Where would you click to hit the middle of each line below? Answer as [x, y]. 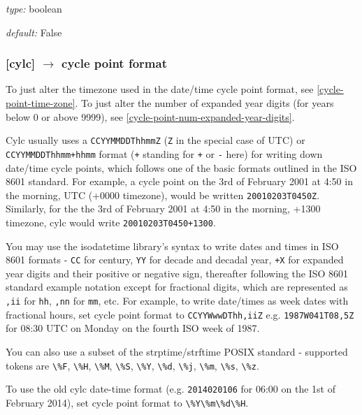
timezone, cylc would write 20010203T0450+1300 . [111, 222]
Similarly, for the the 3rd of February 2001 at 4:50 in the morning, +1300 [163, 209]
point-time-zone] [41, 103]
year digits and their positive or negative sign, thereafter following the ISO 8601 [177, 273]
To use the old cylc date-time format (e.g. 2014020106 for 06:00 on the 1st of [171, 389]
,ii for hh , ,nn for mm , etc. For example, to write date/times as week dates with [177, 301]
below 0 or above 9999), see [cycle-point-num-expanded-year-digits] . [150, 116]
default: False [34, 32]
